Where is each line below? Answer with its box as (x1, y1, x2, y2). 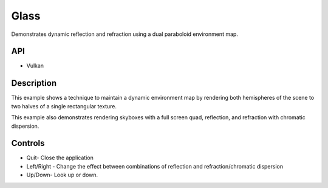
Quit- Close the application (26, 154, 94, 161)
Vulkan (26, 62, 44, 69)
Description (11, 78, 57, 88)
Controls (11, 138, 45, 148)
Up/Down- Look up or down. (26, 171, 98, 179)
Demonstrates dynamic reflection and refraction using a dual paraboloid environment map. (11, 30, 238, 38)
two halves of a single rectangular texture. (11, 102, 117, 110)
